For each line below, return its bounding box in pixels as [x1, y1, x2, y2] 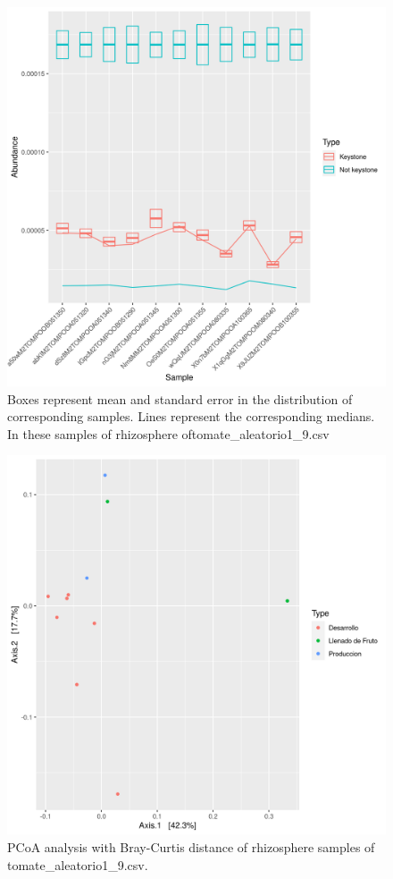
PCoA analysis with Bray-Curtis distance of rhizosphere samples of [7, 837, 375, 856]
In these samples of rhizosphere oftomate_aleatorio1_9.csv [7, 424, 330, 443]
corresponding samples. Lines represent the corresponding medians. [7, 407, 375, 426]
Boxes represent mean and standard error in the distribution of [7, 389, 353, 408]
